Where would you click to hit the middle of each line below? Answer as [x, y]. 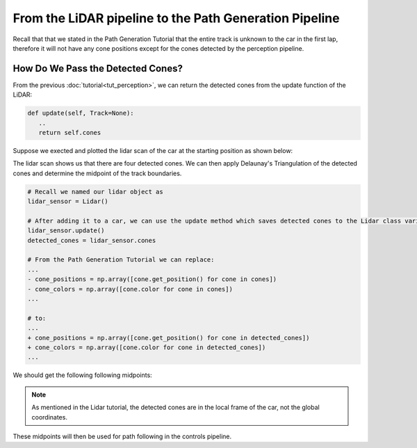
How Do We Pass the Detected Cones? [98, 69]
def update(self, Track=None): [81, 113]
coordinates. [49, 417]
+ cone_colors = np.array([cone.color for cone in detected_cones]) [147, 347]
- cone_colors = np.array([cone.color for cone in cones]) [130, 289]
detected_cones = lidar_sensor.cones [92, 240]
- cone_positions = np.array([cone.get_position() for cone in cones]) [152, 279]
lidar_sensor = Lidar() [68, 201]
